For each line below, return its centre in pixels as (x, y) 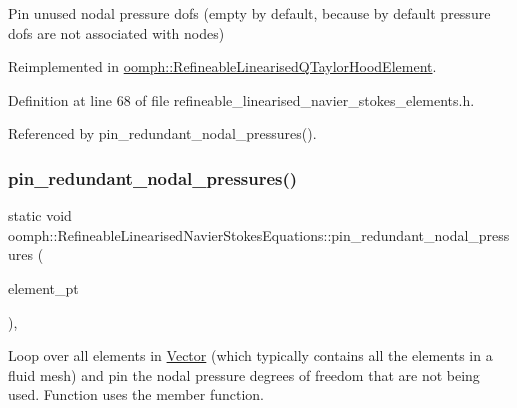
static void (40, 215)
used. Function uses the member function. (136, 394)
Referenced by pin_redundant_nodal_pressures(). (162, 133)
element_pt (43, 287)
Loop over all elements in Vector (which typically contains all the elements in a (250, 355)
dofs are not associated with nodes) (116, 32)
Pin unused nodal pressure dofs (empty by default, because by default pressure (249, 13)
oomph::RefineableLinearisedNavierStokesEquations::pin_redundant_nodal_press (259, 234)
